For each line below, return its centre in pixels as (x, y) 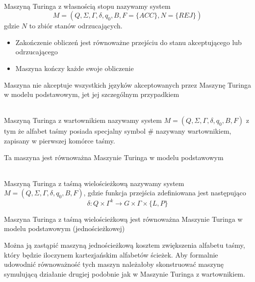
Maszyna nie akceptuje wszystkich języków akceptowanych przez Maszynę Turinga (127, 84)
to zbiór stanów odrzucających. (76, 26)
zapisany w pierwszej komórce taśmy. (60, 140)
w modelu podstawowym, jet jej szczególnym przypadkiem (92, 94)
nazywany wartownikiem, (193, 131)
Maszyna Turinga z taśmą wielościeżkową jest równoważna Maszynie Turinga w (123, 219)
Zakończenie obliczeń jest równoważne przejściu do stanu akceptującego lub (128, 42)
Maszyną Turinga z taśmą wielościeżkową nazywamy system (94, 183)
